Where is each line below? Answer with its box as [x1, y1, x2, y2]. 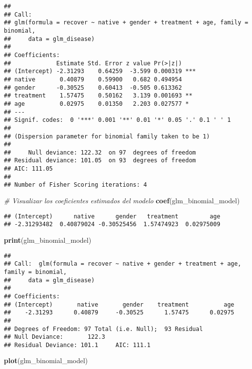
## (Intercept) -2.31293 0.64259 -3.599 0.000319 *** [4, 68, 196, 75]
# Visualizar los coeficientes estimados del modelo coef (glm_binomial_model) [4, 195, 240, 206]
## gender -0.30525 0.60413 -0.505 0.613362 [4, 84, 182, 91]
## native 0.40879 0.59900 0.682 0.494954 [4, 76, 182, 83]
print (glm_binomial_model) [4, 235, 92, 245]
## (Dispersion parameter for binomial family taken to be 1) [4, 133, 210, 140]
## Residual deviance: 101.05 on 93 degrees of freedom [4, 157, 196, 164]
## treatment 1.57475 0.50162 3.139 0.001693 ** [4, 92, 193, 99]
